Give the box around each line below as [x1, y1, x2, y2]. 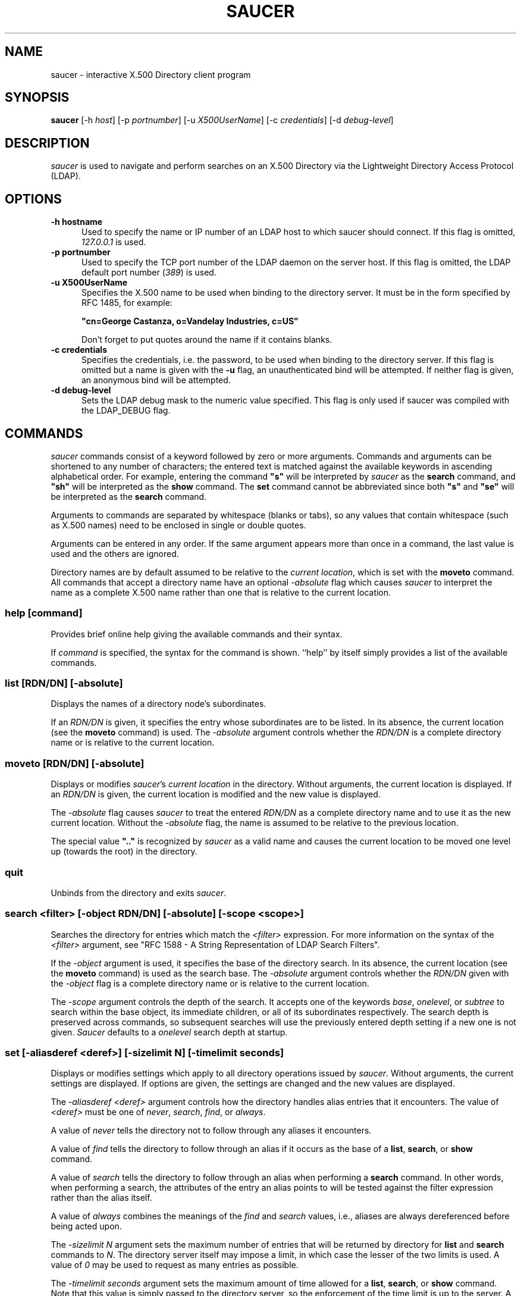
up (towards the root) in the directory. [51, 846, 197, 857]
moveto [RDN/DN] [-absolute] [5, 757, 145, 769]
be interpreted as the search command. [51, 491, 207, 502]
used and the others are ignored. [51, 548, 179, 559]
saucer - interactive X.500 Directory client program [51, 69, 251, 80]
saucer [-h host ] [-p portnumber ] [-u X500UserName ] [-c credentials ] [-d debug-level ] [51, 115, 394, 126]
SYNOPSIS [5, 90, 70, 105]
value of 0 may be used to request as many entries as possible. [51, 1260, 299, 1270]
